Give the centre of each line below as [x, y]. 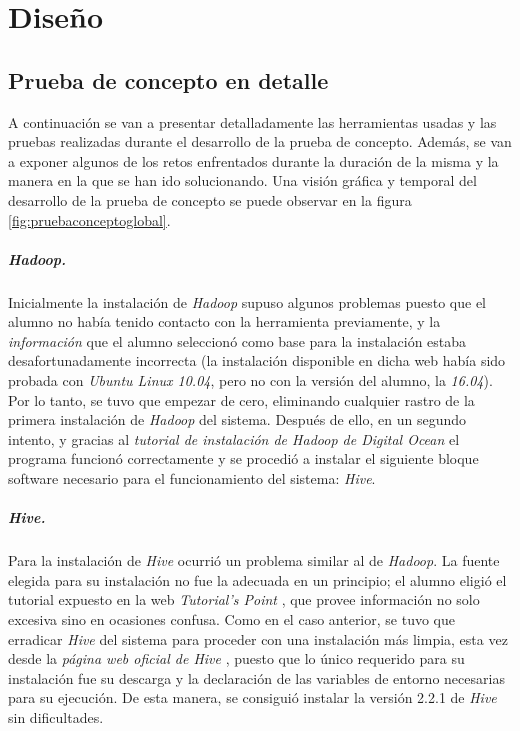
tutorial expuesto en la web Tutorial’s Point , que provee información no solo [244, 599]
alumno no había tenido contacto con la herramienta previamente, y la [224, 321]
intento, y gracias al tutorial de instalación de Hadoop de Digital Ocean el [234, 438]
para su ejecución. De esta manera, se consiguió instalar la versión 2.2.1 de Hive [252, 697]
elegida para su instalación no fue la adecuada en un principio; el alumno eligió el [257, 579]
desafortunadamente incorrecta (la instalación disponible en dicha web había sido [257, 360]
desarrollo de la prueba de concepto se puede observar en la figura [210, 199]
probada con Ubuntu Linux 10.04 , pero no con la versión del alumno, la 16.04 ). [250, 380]
